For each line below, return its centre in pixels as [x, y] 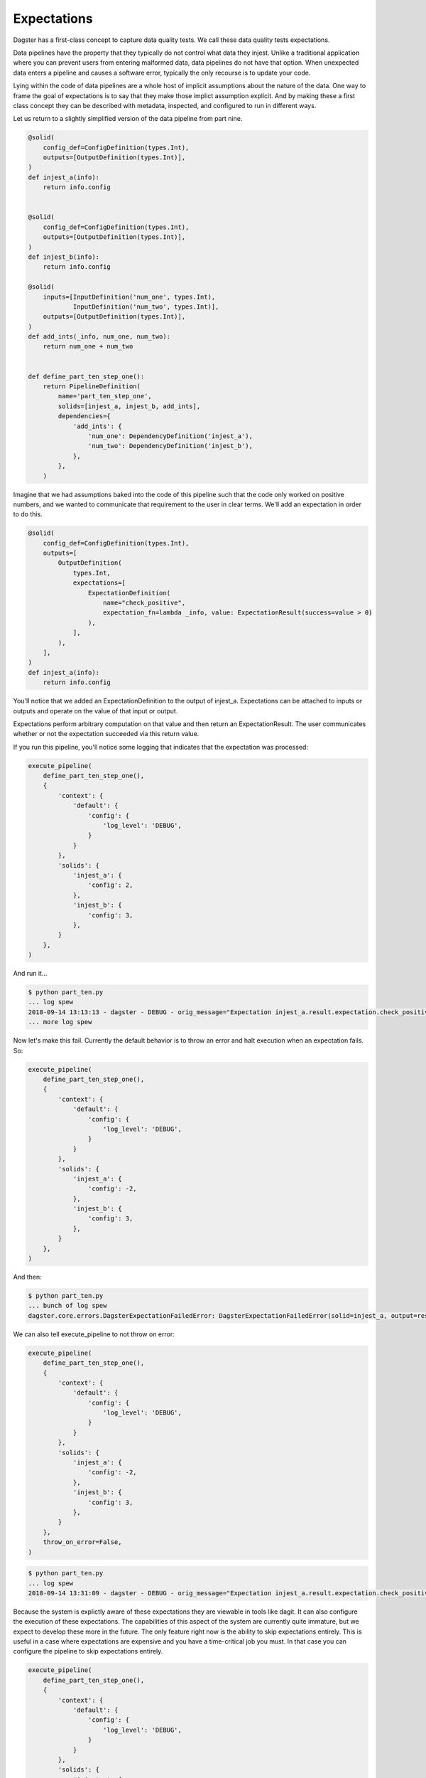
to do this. [28, 514]
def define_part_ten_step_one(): [86, 376]
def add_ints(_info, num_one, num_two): [99, 337]
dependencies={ [84, 416]
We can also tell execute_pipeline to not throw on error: [94, 1334]
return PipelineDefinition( [92, 387]
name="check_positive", [144, 603]
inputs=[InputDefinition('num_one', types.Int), [129, 297]
